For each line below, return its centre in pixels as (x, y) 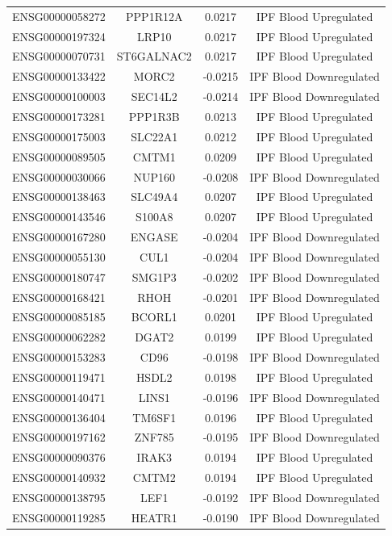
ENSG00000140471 (59, 397)
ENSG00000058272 (59, 16)
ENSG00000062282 (59, 337)
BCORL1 (154, 317)
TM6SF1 (154, 417)
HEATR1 (154, 517)
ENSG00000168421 (59, 297)
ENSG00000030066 (59, 176)
